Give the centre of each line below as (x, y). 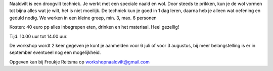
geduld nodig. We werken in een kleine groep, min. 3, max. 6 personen (83, 18)
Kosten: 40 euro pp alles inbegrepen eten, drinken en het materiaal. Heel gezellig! (94, 27)
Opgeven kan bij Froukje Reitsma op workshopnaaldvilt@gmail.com (80, 62)
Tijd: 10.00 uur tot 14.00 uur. (38, 36)
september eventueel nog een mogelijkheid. (55, 52)
